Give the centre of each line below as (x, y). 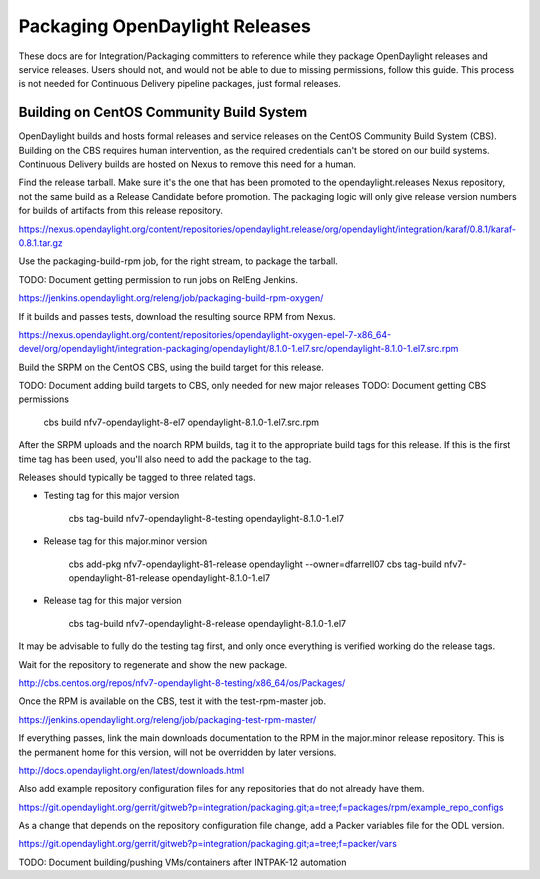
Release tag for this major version (112, 601)
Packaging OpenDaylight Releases (165, 26)
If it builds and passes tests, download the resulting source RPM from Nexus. (177, 316)
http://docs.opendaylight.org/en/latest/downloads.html (131, 770)
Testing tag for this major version (111, 496)
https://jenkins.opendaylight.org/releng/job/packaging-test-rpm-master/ (167, 719)
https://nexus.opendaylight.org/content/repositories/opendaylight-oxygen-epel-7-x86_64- (205, 334)
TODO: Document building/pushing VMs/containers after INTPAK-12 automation (182, 862)
